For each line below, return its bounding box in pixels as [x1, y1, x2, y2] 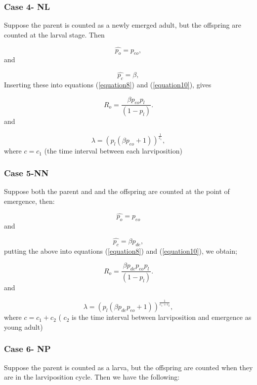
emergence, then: [4, 195, 55, 206]
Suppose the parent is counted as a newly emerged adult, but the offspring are [4, 20, 241, 30]
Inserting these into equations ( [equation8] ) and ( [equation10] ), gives [4, 79, 212, 90]
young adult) [4, 321, 43, 332]
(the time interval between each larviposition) [44, 146, 182, 156]
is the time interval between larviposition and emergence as [72, 312, 252, 322]
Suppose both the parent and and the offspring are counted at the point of [4, 186, 230, 196]
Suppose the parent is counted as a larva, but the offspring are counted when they [4, 362, 253, 372]
